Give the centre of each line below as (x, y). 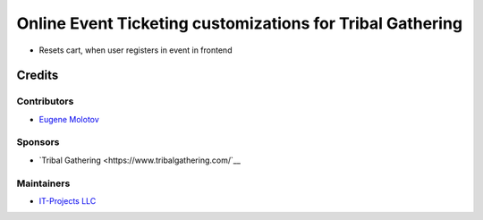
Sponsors (38, 142)
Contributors (45, 101)
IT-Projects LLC (68, 200)
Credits (38, 76)
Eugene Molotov (69, 119)
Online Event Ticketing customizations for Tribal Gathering (240, 23)
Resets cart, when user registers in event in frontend (136, 50)
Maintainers (43, 183)
